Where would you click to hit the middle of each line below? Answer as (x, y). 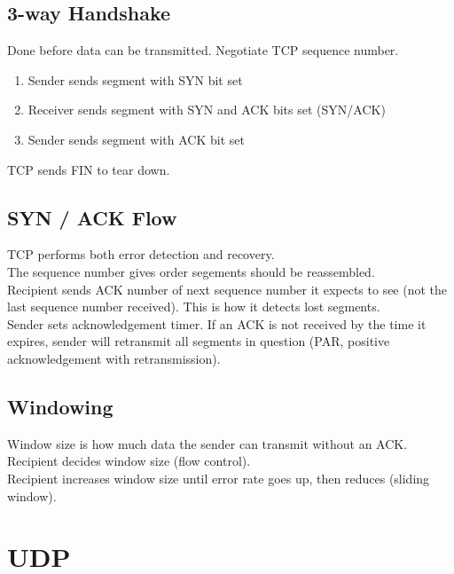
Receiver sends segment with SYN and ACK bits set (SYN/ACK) (207, 110)
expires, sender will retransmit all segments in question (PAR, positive (199, 341)
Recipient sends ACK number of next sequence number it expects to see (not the (227, 289)
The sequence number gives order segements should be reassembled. (191, 271)
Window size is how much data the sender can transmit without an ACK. (207, 443)
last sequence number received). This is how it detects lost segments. (194, 307)
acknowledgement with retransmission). (114, 358)
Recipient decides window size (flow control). (129, 461)
